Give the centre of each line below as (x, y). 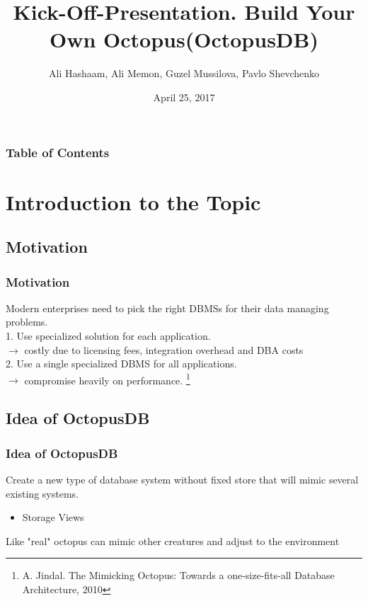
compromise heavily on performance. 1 (107, 379)
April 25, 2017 (184, 97)
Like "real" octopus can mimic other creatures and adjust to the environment (173, 540)
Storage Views (53, 517)
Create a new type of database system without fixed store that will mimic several (182, 480)
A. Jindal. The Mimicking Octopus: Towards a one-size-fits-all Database (178, 575)
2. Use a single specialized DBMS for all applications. (121, 364)
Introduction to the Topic (133, 201)
